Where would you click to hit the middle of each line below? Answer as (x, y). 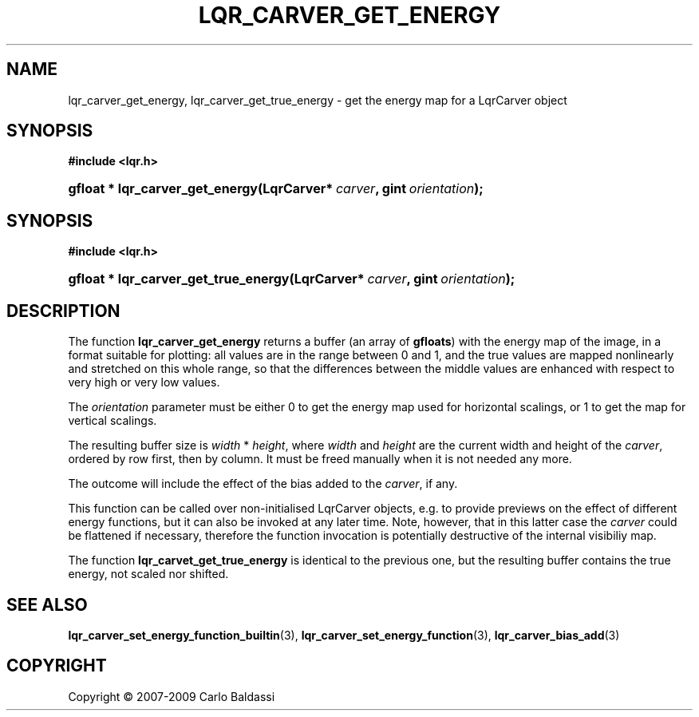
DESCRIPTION (63, 311)
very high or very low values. (144, 382)
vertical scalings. (113, 421)
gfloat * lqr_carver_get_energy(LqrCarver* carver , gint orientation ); (276, 189)
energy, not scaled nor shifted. (148, 574)
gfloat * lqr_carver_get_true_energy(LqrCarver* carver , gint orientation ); (292, 279)
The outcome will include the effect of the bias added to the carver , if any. (263, 484)
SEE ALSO (47, 604)
